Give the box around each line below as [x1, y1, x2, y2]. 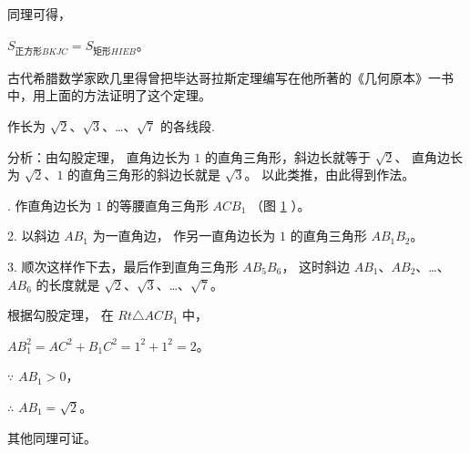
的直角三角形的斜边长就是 [67, 165, 221, 184]
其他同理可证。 [7, 427, 97, 447]
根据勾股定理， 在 [7, 305, 114, 324]
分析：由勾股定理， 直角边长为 [7, 147, 190, 166]
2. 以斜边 [7, 226, 60, 245]
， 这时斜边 [281, 256, 351, 275]
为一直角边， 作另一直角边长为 [92, 226, 276, 245]
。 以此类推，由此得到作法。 [244, 165, 415, 184]
